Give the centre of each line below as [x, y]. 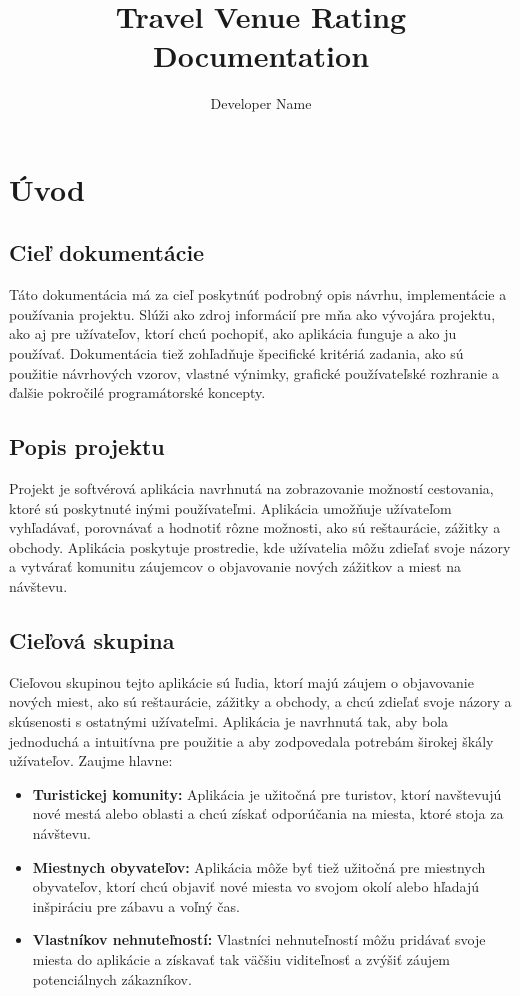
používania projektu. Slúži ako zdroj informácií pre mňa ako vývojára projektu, [252, 313]
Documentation [261, 55]
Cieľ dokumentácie [107, 252]
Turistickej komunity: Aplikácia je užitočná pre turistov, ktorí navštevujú [267, 793]
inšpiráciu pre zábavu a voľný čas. [136, 905]
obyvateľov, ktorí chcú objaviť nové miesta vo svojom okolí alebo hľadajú [256, 886]
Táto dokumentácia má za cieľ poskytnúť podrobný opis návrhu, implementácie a [258, 294]
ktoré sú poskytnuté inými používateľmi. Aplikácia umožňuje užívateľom [230, 507]
